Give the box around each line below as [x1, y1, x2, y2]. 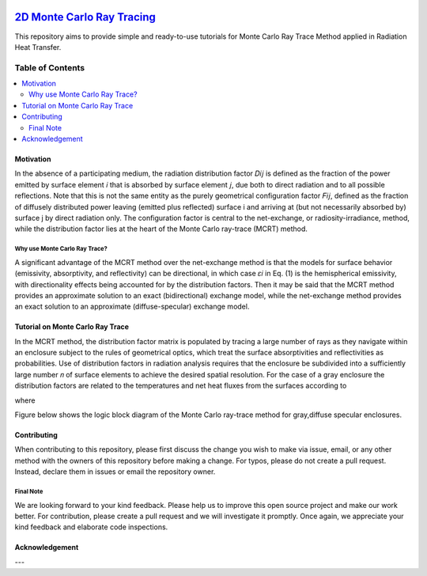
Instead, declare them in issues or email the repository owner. [14, 467, 216, 476]
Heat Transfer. [14, 42, 62, 51]
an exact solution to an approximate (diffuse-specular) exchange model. [14, 301, 250, 312]
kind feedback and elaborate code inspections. [14, 522, 168, 532]
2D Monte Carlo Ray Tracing [14, 10, 156, 24]
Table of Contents [14, 62, 85, 73]
